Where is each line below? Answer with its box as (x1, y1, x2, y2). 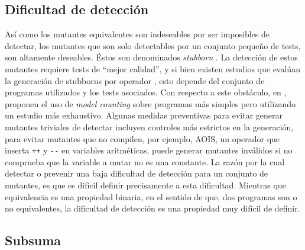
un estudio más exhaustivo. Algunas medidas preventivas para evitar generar (5, 109, 283, 121)
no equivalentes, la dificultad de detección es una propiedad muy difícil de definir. (5, 202, 300, 214)
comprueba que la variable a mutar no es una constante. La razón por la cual (5, 155, 285, 168)
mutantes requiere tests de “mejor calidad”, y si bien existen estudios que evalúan (5, 62, 300, 75)
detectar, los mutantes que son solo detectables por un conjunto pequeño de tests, (5, 39, 301, 52)
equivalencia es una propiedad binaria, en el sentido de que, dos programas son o (5, 190, 297, 203)
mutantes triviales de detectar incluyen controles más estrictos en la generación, (5, 120, 294, 133)
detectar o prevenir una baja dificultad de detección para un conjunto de (5, 167, 268, 180)
